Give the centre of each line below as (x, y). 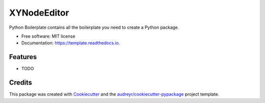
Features (23, 57)
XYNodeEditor (39, 13)
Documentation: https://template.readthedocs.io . (71, 43)
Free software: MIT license (48, 36)
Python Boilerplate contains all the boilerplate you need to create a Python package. (94, 27)
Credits (21, 83)
